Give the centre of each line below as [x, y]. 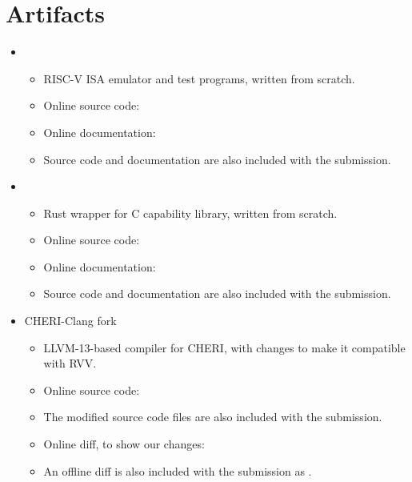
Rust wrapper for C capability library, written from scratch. [190, 213]
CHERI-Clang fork [70, 321]
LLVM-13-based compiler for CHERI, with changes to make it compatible [224, 347]
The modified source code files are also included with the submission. [213, 417]
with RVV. [70, 363]
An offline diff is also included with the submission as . [178, 470]
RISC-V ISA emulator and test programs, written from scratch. [199, 78]
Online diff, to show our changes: [124, 444]
